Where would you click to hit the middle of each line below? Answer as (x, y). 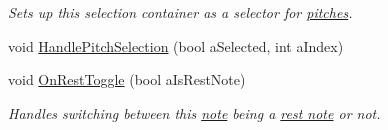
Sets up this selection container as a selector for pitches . (180, 12)
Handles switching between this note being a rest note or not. (194, 112)
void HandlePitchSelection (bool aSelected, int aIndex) (176, 45)
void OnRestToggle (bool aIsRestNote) (127, 79)
